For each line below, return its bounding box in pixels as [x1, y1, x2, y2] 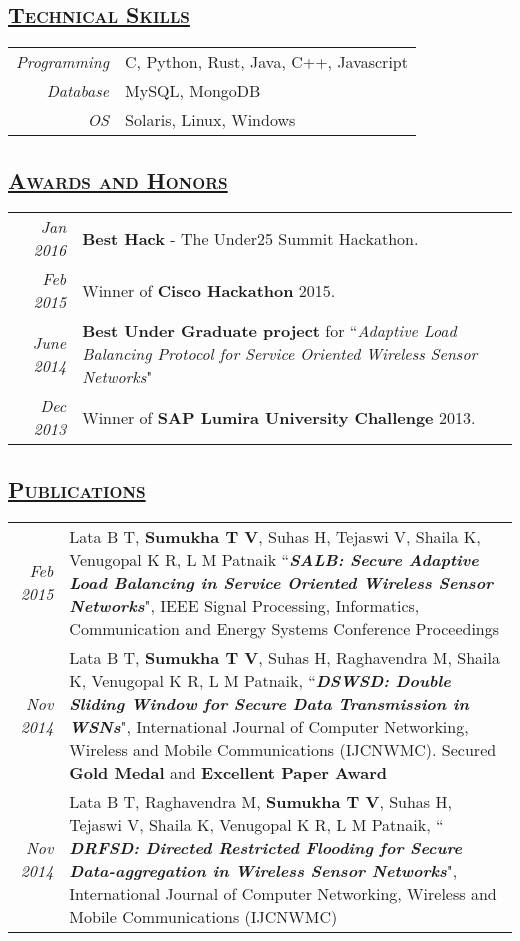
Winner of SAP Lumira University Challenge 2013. [82, 405, 476, 429]
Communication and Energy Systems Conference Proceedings [69, 616, 500, 640]
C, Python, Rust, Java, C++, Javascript [125, 50, 408, 74]
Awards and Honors [8, 164, 228, 195]
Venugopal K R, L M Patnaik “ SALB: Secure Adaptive [69, 547, 479, 571]
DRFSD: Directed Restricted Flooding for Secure [69, 835, 463, 859]
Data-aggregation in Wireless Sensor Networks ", [69, 858, 458, 882]
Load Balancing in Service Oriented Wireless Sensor [69, 570, 494, 594]
